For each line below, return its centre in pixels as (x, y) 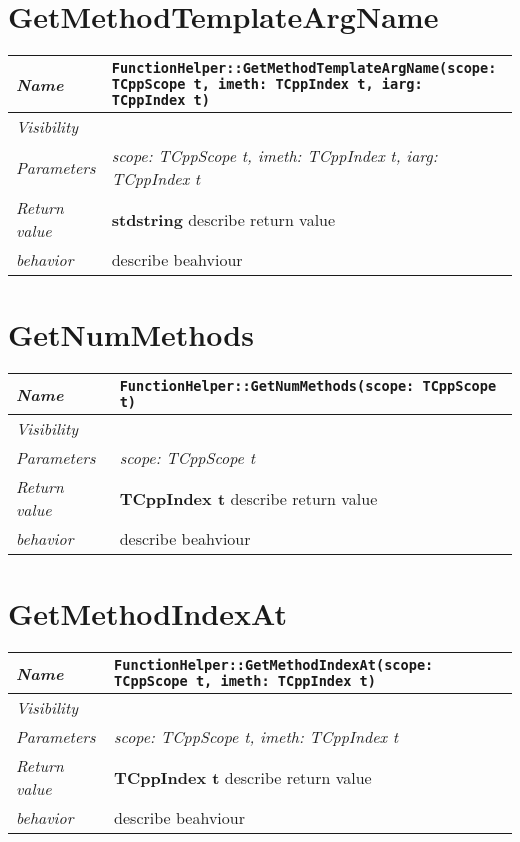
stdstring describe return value (223, 219)
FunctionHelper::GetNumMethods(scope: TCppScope (308, 386)
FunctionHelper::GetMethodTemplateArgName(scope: (304, 68)
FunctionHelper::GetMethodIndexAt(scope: (274, 665)
